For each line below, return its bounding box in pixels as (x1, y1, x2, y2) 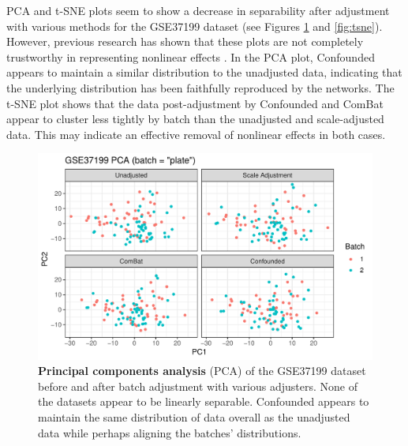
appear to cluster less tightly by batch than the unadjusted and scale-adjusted (6, 111, 384, 127)
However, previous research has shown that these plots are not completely (6, 33, 364, 50)
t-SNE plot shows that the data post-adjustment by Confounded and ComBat (6, 95, 384, 111)
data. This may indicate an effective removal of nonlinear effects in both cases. (6, 126, 386, 142)
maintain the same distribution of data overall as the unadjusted (38, 408, 350, 425)
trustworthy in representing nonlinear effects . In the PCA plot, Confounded (6, 48, 375, 65)
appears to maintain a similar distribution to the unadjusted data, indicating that (6, 64, 402, 81)
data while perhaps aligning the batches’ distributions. (38, 424, 301, 440)
